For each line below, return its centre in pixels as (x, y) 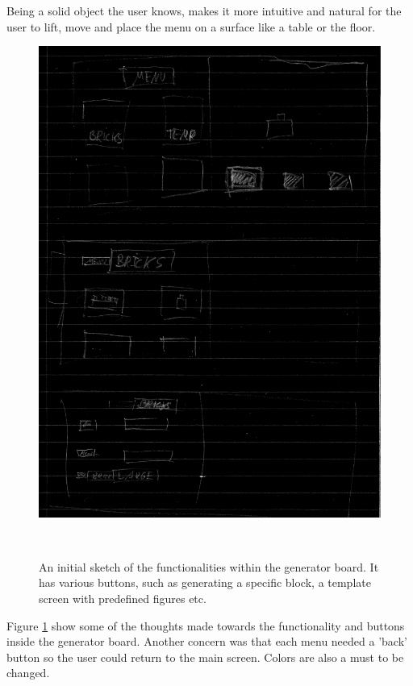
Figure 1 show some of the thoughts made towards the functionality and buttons (206, 625)
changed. (28, 673)
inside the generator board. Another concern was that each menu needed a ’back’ (207, 641)
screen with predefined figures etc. (123, 598)
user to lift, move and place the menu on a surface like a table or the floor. (191, 26)
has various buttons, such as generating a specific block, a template (205, 582)
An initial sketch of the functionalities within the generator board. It (209, 566)
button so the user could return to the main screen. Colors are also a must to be (205, 657)
